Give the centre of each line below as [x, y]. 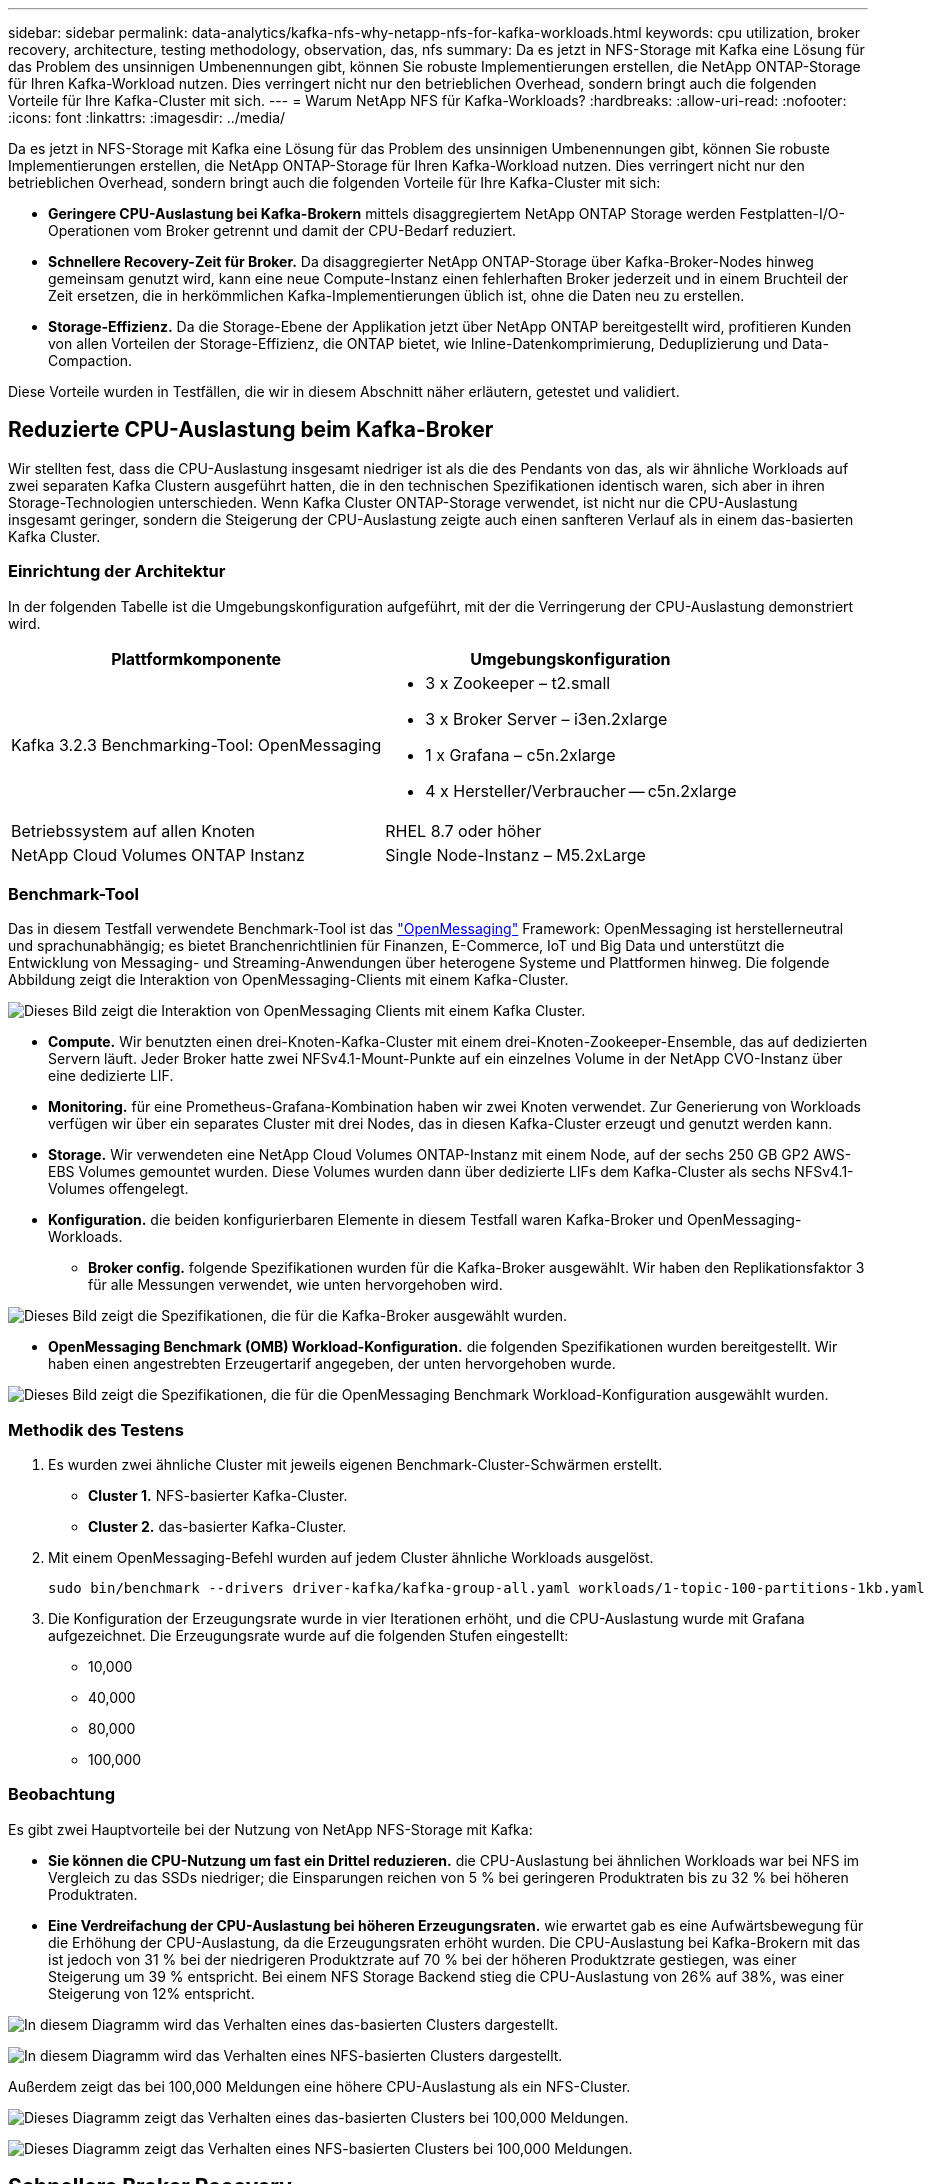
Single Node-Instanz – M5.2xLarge [515, 854]
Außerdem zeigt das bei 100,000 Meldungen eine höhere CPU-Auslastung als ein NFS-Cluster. [319, 2086]
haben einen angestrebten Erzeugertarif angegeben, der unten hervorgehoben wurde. [332, 1364]
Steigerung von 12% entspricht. [151, 1993]
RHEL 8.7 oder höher [463, 830]
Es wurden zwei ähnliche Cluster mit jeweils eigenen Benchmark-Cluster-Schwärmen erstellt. [355, 1465]
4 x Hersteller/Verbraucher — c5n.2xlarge [581, 790]
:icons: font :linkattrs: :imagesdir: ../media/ [147, 117]
